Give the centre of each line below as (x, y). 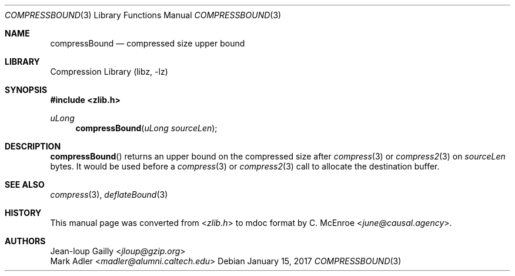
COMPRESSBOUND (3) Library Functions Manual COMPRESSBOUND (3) (143, 15)
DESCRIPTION (33, 146)
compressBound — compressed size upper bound (148, 43)
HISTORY (23, 213)
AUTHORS (25, 241)
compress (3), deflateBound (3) (109, 194)
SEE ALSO (25, 184)
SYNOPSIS (26, 90)
